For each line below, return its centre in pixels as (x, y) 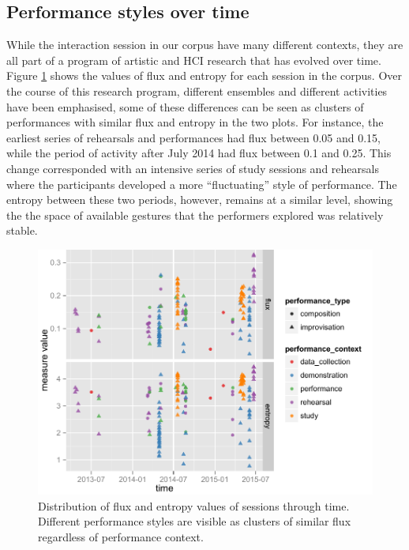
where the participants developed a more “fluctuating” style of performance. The (202, 184)
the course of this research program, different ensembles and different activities (197, 90)
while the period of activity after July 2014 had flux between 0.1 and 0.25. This (199, 153)
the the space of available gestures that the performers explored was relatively (195, 215)
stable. (22, 230)
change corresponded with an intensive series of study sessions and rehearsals (193, 168)
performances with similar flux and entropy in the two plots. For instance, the (195, 122)
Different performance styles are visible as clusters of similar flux (195, 521)
